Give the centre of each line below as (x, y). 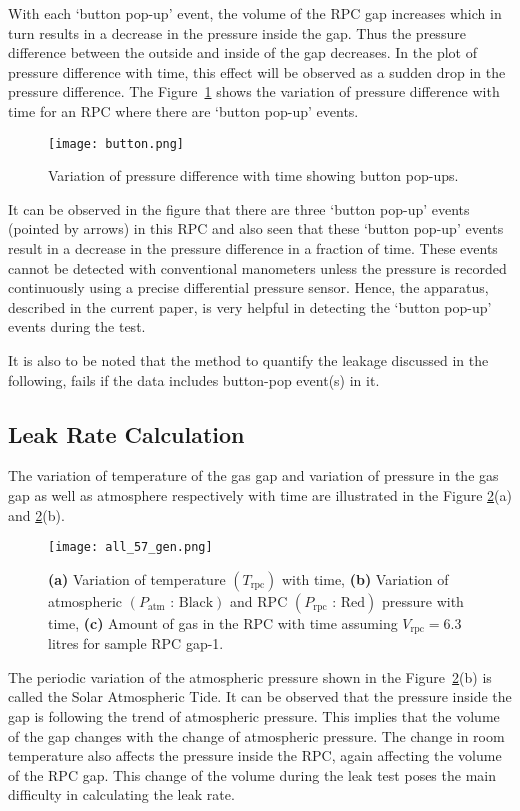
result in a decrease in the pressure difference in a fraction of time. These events (253, 248)
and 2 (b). (36, 514)
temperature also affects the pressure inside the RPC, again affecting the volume (255, 755)
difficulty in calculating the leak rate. (121, 794)
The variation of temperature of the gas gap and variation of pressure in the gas (253, 475)
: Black (192, 602)
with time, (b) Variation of (365, 578)
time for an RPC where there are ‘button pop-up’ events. (183, 110)
